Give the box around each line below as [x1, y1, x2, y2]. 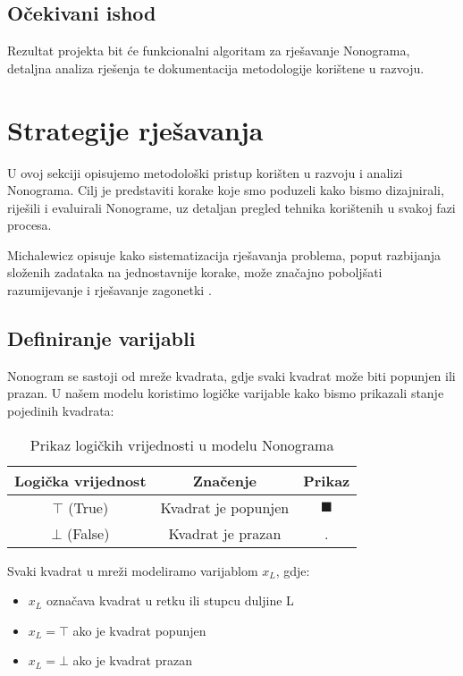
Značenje [192, 469, 257, 491]
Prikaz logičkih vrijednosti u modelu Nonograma [29, 434, 334, 455]
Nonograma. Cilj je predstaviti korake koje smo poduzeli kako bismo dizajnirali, [7, 181, 444, 199]
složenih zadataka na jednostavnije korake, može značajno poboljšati [7, 263, 383, 282]
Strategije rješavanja [7, 111, 264, 148]
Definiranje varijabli [7, 325, 196, 352]
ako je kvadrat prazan [72, 651, 192, 670]
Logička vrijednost [14, 469, 147, 491]
